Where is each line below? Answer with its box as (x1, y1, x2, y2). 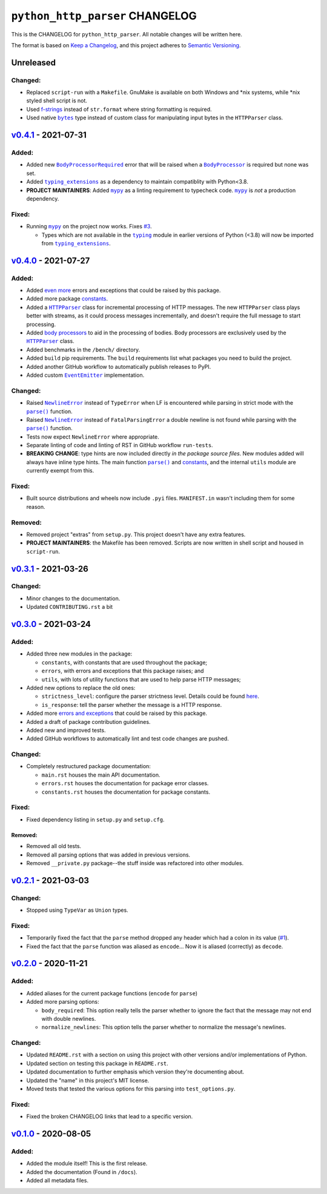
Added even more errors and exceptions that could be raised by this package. (26, 287, 221, 294)
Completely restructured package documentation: (26, 763, 151, 770)
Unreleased (11, 58, 56, 68)
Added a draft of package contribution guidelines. (26, 718, 151, 725)
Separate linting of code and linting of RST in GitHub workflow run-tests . (26, 442, 213, 449)
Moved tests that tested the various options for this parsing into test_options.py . (26, 1085, 236, 1093)
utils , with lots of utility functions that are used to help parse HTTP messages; (41, 675, 242, 683)
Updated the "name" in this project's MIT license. (26, 1076, 150, 1084)
